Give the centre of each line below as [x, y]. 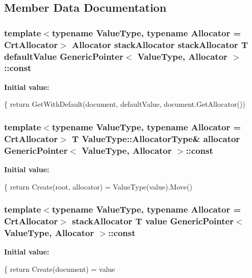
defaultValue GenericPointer [64, 56]
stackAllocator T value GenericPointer [153, 221]
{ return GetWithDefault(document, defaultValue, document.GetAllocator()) [125, 104]
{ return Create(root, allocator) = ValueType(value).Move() [98, 186]
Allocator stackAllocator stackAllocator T [160, 44]
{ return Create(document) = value [60, 269]
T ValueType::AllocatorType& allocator [156, 138]
